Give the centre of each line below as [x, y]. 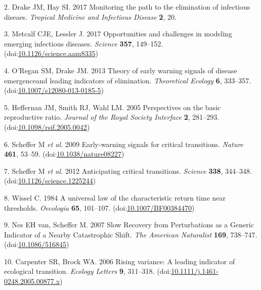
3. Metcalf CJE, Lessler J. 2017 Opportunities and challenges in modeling [118, 34]
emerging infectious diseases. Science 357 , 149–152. [84, 43]
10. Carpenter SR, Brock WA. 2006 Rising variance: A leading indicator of [120, 261]
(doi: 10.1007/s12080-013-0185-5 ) [54, 90]
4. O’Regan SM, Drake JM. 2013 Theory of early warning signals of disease [121, 70]
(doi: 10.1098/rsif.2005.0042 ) [47, 127]
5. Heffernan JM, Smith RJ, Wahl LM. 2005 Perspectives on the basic [113, 107]
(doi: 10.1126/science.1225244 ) [50, 181]
